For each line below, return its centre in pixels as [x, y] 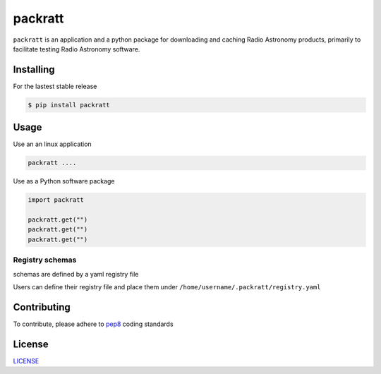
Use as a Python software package [64, 181]
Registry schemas [45, 260]
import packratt [56, 200]
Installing [34, 70]
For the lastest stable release [55, 86]
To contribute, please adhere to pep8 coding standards [93, 324]
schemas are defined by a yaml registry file [76, 274]
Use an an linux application [52, 144]
